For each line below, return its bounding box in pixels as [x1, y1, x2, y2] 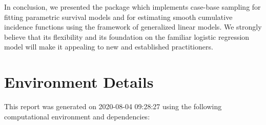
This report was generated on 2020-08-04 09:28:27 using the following [4, 101, 222, 112]
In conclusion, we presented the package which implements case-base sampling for [4, 2, 261, 12]
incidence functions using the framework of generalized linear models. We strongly [4, 21, 262, 32]
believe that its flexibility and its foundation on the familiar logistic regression [4, 31, 250, 42]
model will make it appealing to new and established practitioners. [4, 41, 213, 52]
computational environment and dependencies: [4, 111, 150, 121]
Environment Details [4, 71, 154, 92]
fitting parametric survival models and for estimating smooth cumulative [4, 11, 233, 22]
